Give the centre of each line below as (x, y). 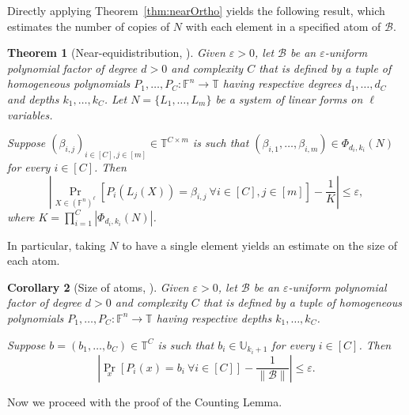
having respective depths (214, 317)
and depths (33, 98)
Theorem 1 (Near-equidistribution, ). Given (116, 53)
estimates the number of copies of (89, 26)
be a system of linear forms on (289, 98)
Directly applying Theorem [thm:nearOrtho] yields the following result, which (196, 10)
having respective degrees (282, 83)
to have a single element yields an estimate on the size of (260, 245)
